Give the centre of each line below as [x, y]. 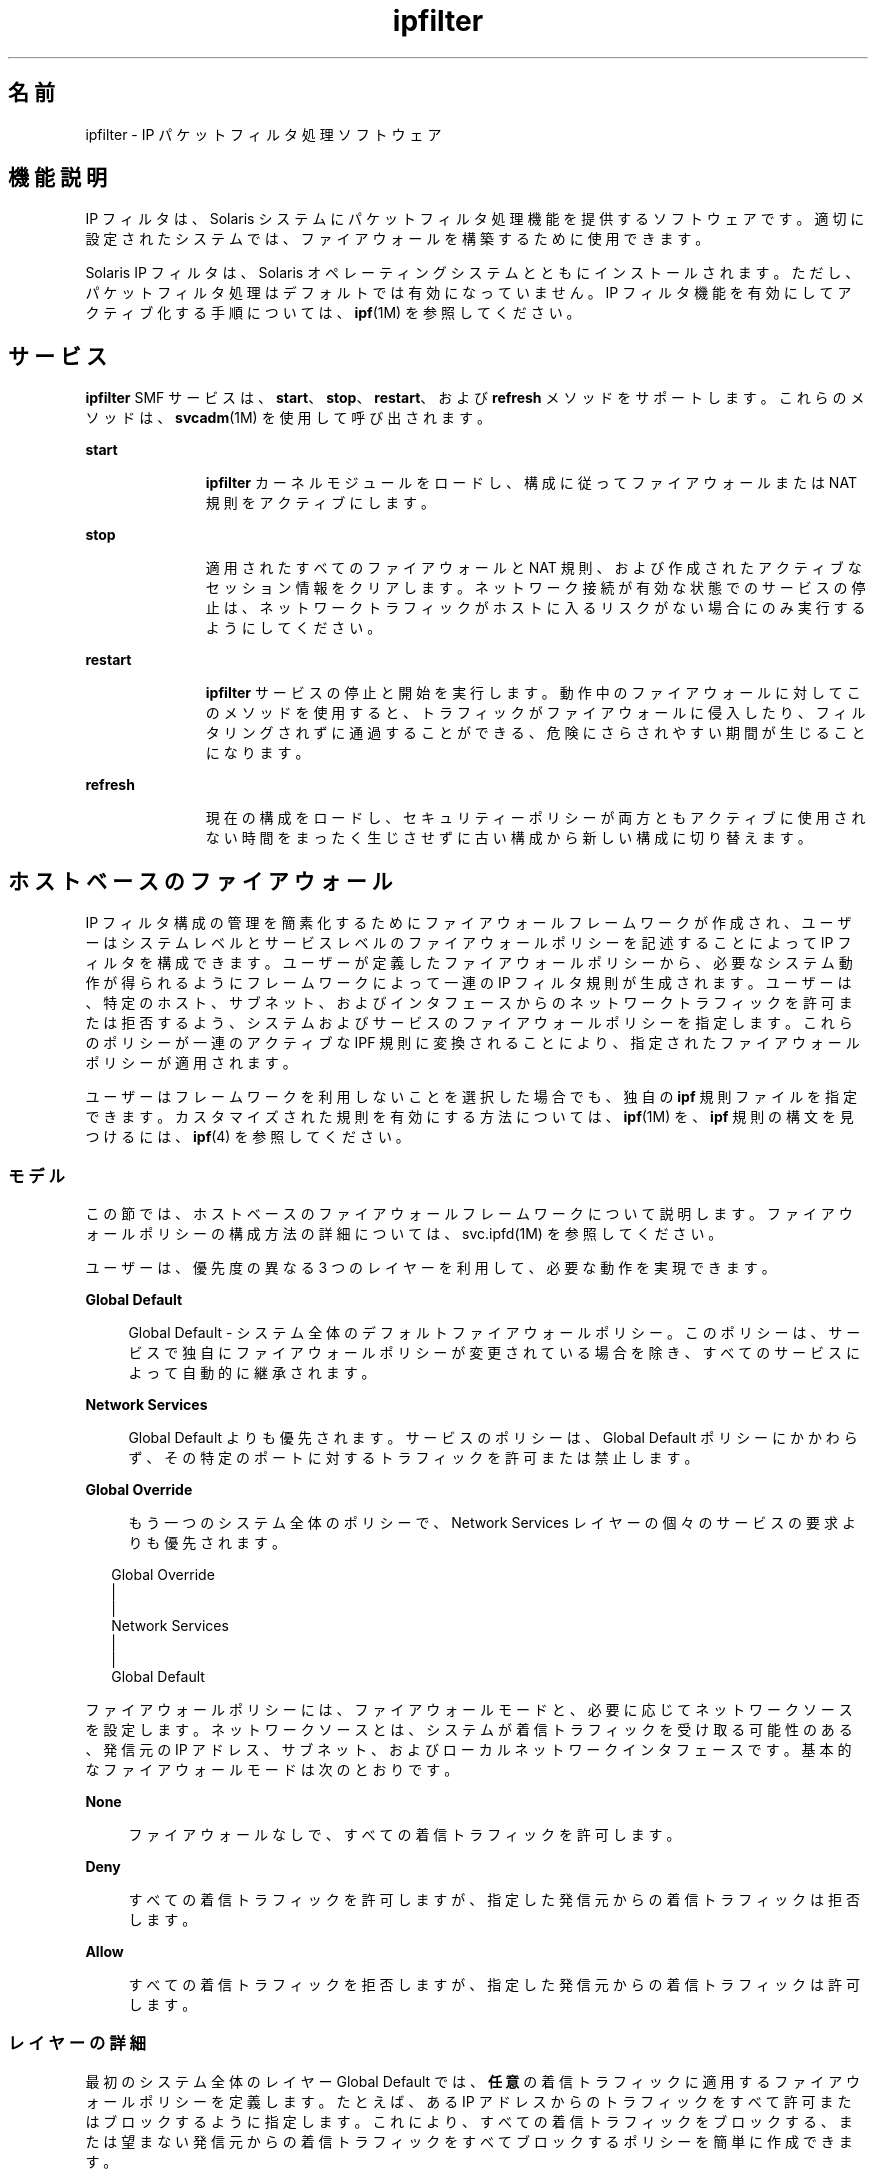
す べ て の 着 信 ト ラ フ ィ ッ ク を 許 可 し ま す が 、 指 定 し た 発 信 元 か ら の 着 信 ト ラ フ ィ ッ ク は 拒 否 [494, 1899]
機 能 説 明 [57, 178]
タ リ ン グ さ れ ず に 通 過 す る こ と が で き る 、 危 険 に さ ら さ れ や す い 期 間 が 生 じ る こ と [535, 733]
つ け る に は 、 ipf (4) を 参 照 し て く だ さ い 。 [247, 1137]
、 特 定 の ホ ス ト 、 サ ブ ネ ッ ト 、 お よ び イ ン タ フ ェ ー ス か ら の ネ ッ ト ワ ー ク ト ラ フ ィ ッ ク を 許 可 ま [469, 1003]
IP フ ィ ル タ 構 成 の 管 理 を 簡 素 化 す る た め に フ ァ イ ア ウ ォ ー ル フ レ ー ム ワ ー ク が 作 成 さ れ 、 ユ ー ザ [468, 923]
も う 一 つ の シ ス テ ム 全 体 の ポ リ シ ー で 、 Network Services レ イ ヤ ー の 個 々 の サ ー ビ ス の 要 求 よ [492, 1522]
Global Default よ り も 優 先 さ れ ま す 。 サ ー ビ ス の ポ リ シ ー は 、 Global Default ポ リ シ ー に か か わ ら [493, 1437]
